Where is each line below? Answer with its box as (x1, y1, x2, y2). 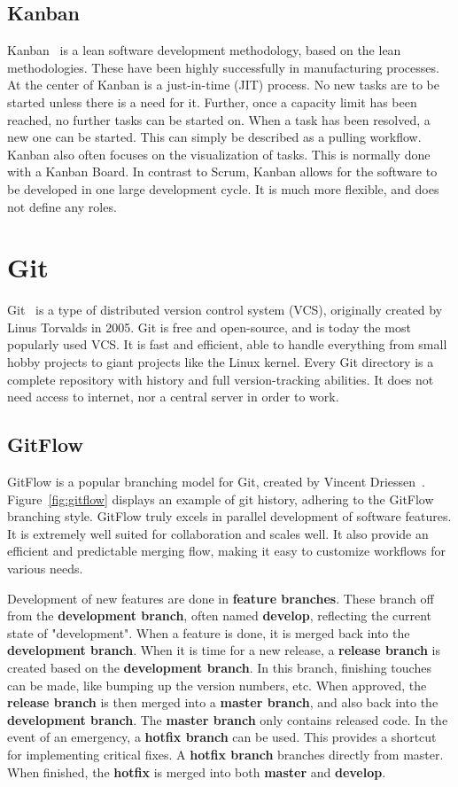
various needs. (7, 559, 83, 577)
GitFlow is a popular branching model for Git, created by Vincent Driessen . (7, 472, 425, 491)
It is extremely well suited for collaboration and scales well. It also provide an (7, 524, 429, 542)
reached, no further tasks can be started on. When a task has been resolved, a (7, 110, 431, 129)
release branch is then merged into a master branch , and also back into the (7, 693, 439, 712)
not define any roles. (7, 197, 117, 215)
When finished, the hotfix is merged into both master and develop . (7, 762, 386, 781)
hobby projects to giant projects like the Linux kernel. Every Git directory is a (7, 353, 434, 371)
